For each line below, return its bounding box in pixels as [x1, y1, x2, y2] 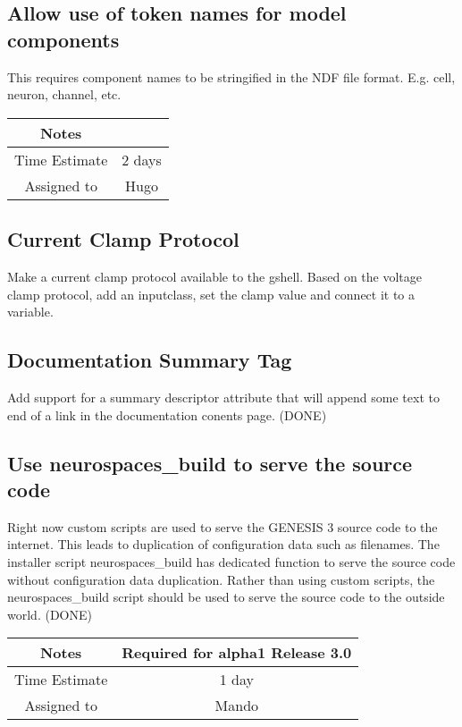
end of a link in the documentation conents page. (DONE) [7, 405, 327, 424]
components [7, 25, 120, 53]
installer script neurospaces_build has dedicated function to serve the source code [7, 552, 456, 571]
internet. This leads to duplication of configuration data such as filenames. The [7, 535, 440, 554]
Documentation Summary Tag [7, 346, 292, 374]
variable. [7, 302, 54, 321]
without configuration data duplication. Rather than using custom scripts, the [7, 570, 435, 588]
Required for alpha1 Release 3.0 [122, 642, 352, 664]
